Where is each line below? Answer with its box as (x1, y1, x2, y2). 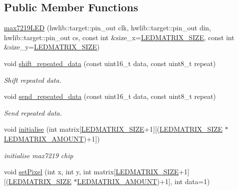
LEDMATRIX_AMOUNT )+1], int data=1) (77, 176, 210, 186)
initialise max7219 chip (4, 150, 73, 160)
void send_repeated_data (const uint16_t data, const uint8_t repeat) (4, 91, 216, 101)
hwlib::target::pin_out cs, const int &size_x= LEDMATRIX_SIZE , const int (4, 32, 235, 42)
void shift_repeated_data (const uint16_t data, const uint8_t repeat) (4, 58, 216, 68)
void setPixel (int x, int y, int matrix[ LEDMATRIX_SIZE (4, 166, 179, 177)
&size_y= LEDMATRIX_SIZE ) (4, 42, 100, 52)
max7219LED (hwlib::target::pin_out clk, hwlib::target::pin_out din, (4, 23, 211, 33)
